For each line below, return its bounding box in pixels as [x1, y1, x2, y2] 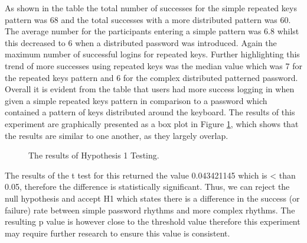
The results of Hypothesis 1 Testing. [28, 149, 159, 161]
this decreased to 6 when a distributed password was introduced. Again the [5, 36, 277, 48]
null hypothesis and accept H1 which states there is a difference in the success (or [5, 192, 300, 204]
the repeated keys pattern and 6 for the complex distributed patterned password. [5, 71, 298, 83]
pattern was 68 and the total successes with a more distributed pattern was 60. [5, 13, 291, 25]
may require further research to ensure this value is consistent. [5, 226, 230, 239]
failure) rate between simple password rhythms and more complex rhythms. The [5, 203, 295, 216]
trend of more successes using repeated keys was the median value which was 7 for [5, 59, 302, 72]
